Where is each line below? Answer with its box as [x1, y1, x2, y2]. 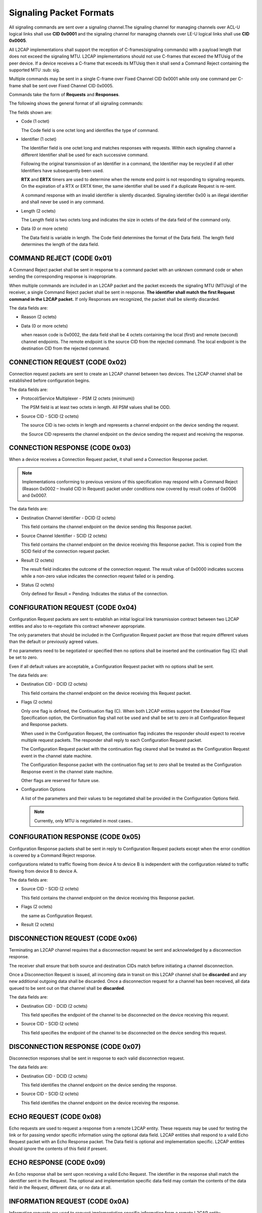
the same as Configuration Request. [21, 913, 93, 918]
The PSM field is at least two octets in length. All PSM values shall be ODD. [21, 404, 171, 410]
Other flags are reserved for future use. [21, 778, 100, 784]
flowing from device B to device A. [9, 868, 78, 874]
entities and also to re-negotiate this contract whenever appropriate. [9, 623, 146, 629]
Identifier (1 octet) [21, 136, 57, 142]
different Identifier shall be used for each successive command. [21, 152, 149, 158]
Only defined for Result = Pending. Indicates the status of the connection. [21, 591, 168, 597]
